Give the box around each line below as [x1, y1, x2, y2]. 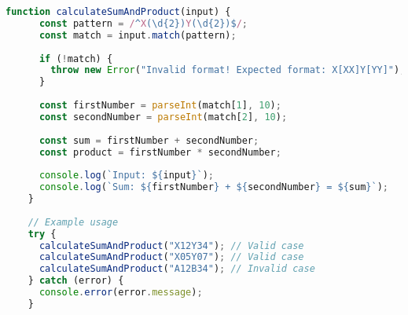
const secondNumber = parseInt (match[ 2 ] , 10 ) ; [39, 111, 288, 123]
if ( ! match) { [39, 53, 113, 64]
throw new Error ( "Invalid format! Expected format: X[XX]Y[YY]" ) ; [50, 64, 406, 76]
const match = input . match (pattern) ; [39, 29, 237, 41]
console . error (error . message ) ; [39, 287, 203, 298]
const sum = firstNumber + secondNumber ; [39, 134, 259, 146]
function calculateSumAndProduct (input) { [6, 6, 231, 17]
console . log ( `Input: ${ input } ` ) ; [39, 170, 214, 181]
